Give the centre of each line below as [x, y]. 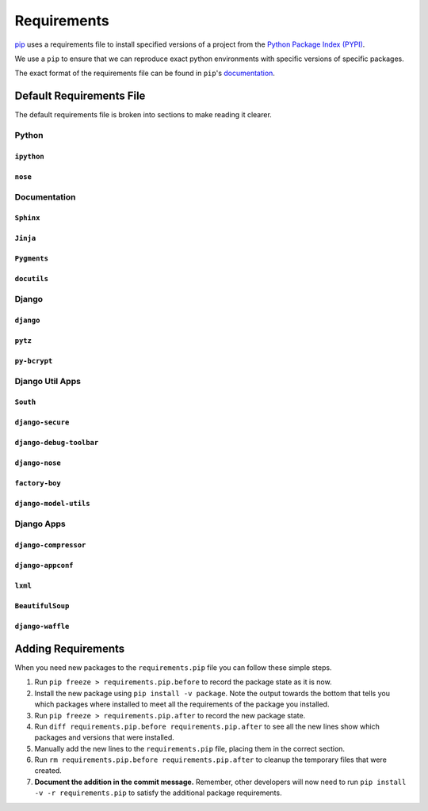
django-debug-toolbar [57, 443]
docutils [32, 279]
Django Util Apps [48, 381]
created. [48, 771]
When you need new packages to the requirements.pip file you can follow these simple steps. [173, 667]
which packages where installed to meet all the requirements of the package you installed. [182, 704]
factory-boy [38, 484]
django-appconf [44, 565]
